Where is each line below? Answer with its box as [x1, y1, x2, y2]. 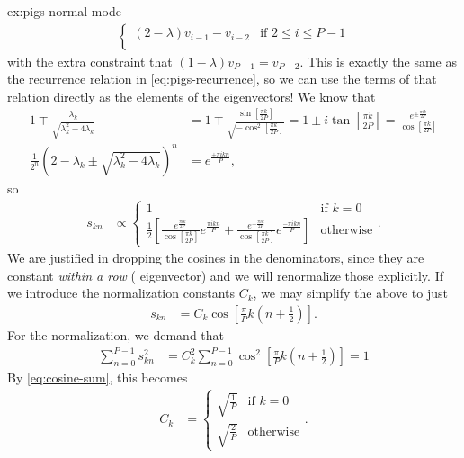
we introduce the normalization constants [7, 283, 236, 302]
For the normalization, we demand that [7, 325, 225, 344]
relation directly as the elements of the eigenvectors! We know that [7, 86, 376, 105]
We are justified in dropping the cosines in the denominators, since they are [7, 248, 424, 267]
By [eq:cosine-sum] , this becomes [7, 368, 188, 387]
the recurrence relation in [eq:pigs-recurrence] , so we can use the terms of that [7, 69, 437, 88]
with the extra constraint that [7, 51, 173, 70]
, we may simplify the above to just [253, 283, 448, 302]
